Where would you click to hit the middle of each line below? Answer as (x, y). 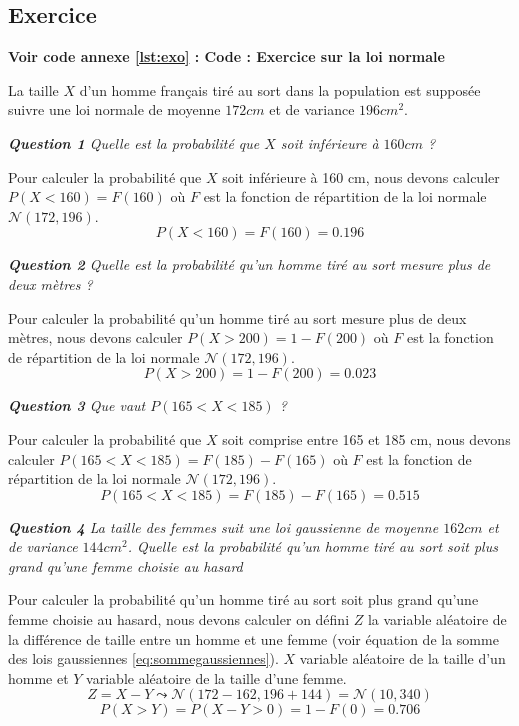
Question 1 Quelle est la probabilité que (134, 142)
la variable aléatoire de (437, 619)
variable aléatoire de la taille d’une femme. (216, 677)
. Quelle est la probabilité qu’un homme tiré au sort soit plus (312, 546)
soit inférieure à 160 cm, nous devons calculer (361, 176)
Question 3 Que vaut (77, 405)
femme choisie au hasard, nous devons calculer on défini (179, 619)
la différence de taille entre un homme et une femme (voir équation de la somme (253, 638)
